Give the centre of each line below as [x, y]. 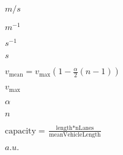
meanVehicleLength [75, 135]
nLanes [85, 128]
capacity [20, 131]
